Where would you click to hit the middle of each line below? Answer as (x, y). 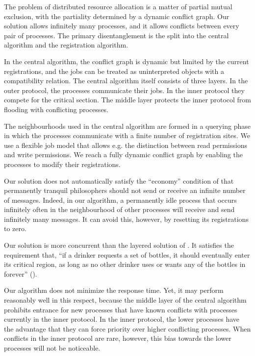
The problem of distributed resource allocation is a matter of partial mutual (118, 6)
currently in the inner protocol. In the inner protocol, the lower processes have (122, 319)
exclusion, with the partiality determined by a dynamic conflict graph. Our (117, 16)
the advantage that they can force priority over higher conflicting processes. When (127, 328)
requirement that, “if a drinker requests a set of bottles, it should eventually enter (127, 254)
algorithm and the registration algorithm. (66, 45)
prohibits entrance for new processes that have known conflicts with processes (121, 309)
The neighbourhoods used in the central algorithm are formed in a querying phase (127, 126)
